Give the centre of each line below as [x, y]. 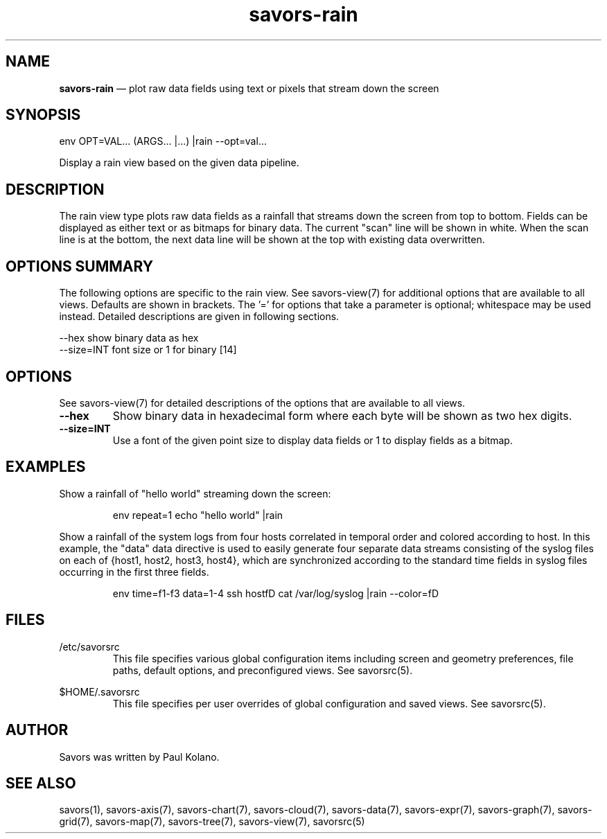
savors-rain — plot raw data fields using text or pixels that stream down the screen [249, 88]
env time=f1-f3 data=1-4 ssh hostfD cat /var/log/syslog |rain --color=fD [276, 593]
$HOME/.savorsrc [99, 691]
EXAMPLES [46, 467]
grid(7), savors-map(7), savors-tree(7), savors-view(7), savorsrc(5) [212, 822]
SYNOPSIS [43, 115]
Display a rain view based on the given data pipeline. [179, 163]
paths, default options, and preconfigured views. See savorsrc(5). [263, 670]
